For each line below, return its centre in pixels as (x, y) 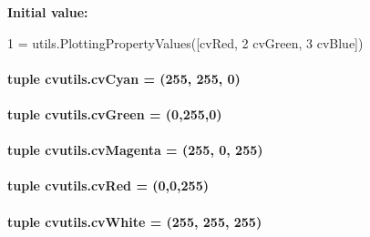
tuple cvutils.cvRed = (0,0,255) (108, 185)
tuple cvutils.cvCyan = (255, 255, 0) (124, 78)
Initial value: (48, 12)
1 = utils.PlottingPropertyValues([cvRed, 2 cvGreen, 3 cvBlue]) (185, 42)
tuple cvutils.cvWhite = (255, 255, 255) (135, 221)
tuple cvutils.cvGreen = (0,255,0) (115, 113)
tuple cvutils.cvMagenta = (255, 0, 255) (135, 150)
